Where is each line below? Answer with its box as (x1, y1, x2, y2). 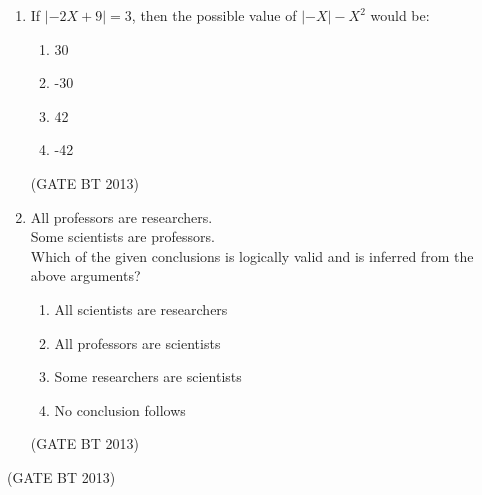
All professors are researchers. (30, 206, 213, 227)
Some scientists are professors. (30, 226, 215, 247)
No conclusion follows (54, 399, 186, 420)
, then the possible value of (131, 5, 297, 25)
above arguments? (30, 265, 141, 286)
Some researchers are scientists (54, 366, 242, 387)
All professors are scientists (54, 332, 221, 353)
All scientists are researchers (54, 298, 228, 319)
